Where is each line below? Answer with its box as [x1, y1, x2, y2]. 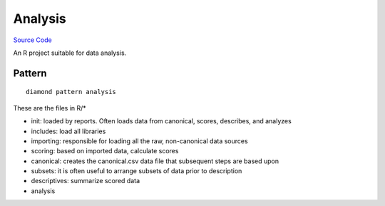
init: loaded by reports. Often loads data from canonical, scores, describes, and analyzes [31, 117, 292, 125]
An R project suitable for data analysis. [13, 48, 127, 57]
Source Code [13, 36, 53, 44]
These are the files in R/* [13, 103, 87, 112]
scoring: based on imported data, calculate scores [31, 147, 179, 155]
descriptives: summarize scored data [31, 177, 140, 185]
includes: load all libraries [31, 127, 106, 135]
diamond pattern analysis [26, 88, 117, 96]
